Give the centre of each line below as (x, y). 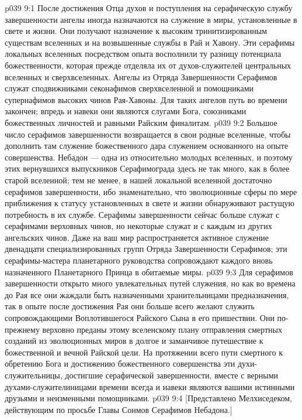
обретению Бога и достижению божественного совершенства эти (120, 363)
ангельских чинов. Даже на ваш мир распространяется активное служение (137, 237)
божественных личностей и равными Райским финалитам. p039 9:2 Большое (141, 122)
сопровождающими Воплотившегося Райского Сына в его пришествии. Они (140, 318)
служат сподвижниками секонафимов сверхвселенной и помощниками (129, 88)
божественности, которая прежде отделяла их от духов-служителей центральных (148, 65)
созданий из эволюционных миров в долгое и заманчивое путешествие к (134, 341)
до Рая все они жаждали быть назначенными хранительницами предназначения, (147, 294)
